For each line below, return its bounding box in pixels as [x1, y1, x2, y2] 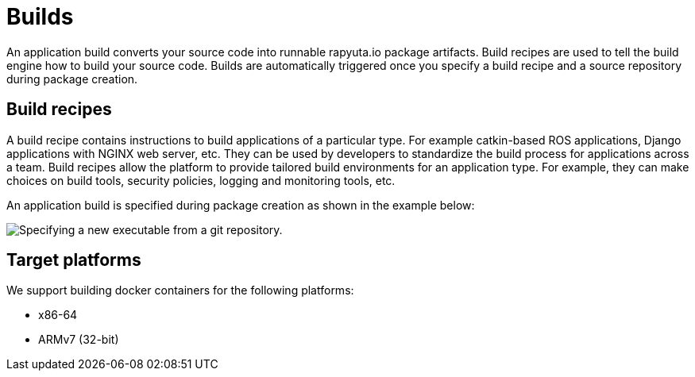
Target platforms [6, 250, 141, 271]
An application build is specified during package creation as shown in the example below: [6, 198, 475, 212]
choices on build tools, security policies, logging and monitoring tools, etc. [6, 173, 396, 187]
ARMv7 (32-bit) [38, 333, 119, 347]
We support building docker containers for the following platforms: [6, 283, 354, 298]
